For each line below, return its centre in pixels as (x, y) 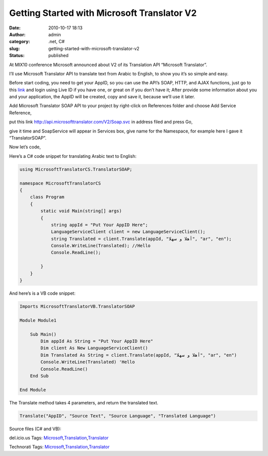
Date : (15, 28)
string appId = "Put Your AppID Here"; (100, 225)
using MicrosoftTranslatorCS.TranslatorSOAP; (76, 169)
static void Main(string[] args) (81, 211)
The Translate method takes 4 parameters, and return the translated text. (84, 402)
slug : (14, 48)
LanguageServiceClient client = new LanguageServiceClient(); (128, 232)
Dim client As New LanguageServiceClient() (94, 348)
